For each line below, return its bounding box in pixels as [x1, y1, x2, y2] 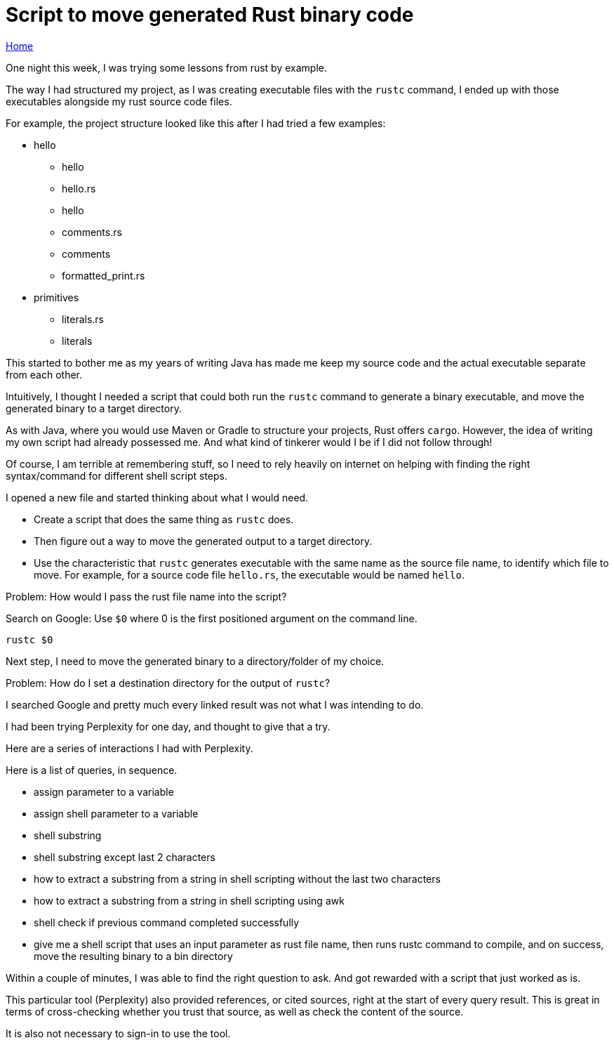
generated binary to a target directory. [6, 402, 182, 414]
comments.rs [62, 225, 122, 238]
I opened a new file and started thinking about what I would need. [6, 491, 309, 504]
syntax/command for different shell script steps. [6, 469, 227, 482]
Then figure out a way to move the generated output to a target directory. [34, 534, 373, 547]
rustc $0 [6, 633, 53, 645]
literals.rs [62, 313, 104, 325]
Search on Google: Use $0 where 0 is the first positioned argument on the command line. [6, 612, 418, 624]
